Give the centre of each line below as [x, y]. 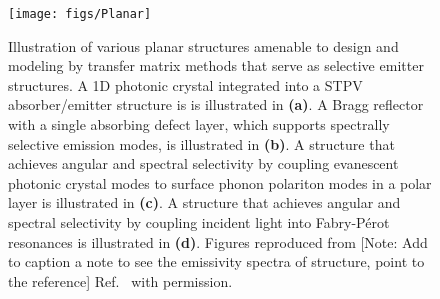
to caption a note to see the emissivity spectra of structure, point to [216, 261]
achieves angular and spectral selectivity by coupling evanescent [203, 163]
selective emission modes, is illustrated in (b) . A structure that [201, 143]
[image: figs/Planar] [80, 14]
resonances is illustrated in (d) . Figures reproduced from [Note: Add [218, 241]
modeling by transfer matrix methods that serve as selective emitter [216, 65]
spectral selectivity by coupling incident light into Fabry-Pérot [199, 222]
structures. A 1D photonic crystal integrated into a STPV [185, 84]
